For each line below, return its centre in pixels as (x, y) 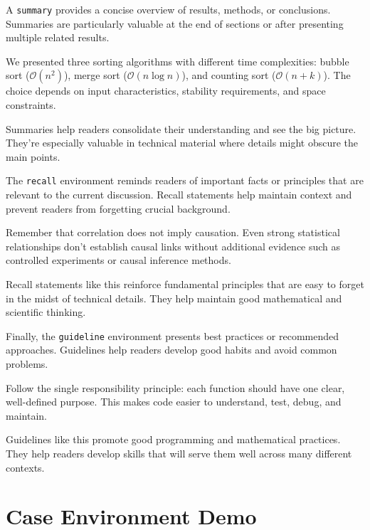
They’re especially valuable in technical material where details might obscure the (182, 143)
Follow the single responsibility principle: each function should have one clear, (175, 387)
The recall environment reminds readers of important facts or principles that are (185, 180)
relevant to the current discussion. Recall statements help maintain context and (179, 195)
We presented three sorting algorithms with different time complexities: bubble (178, 61)
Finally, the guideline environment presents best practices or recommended (173, 335)
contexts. (25, 467)
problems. (27, 364)
